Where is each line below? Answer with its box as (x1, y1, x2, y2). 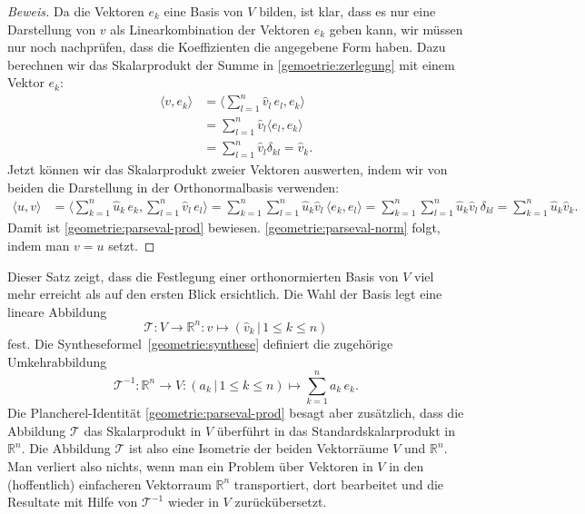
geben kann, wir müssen (329, 19, 463, 38)
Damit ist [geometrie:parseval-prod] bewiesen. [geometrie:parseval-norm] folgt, (7, 218, 441, 237)
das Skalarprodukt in (84, 420, 202, 440)
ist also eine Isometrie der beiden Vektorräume (129, 439, 389, 458)
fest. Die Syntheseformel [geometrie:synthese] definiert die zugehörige (7, 333, 393, 352)
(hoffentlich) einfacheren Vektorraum (7, 474, 212, 493)
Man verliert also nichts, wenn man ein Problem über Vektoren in (7, 457, 373, 476)
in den (389, 457, 424, 476)
